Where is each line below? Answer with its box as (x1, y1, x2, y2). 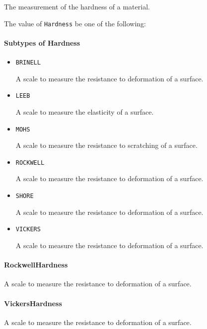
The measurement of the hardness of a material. (4, 1, 150, 11)
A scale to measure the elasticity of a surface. (15, 106, 154, 117)
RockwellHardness (4, 260, 68, 270)
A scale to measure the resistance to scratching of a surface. (15, 140, 198, 150)
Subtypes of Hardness (4, 37, 80, 48)
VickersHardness (4, 298, 62, 308)
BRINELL (15, 59, 41, 66)
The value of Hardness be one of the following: (4, 18, 146, 28)
